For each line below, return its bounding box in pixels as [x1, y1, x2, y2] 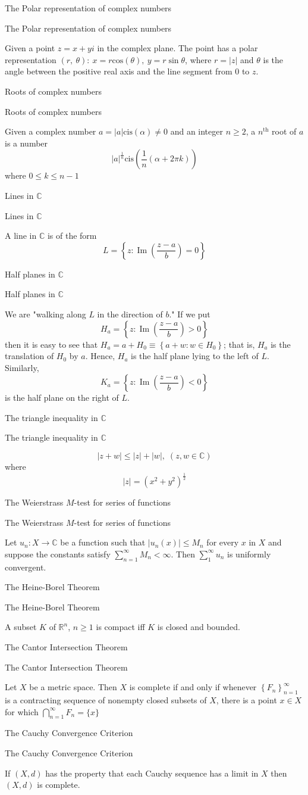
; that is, [224, 338, 255, 350]
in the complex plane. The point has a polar [97, 42, 258, 54]
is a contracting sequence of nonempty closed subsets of [5, 693, 207, 706]
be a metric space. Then [29, 681, 117, 693]
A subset [5, 621, 37, 633]
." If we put [169, 307, 210, 320]
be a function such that [60, 536, 146, 548]
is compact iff [96, 621, 145, 633]
